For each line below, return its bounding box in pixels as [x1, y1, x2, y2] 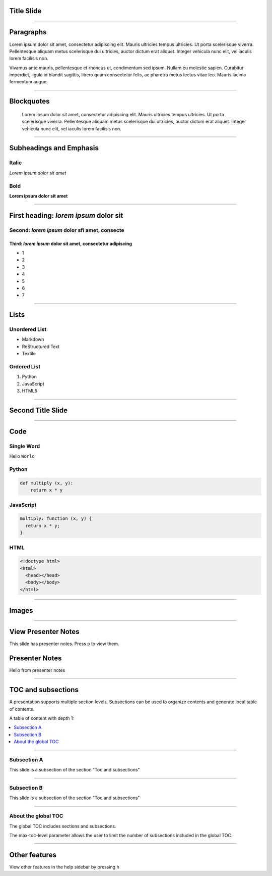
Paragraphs [9, 28, 47, 36]
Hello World [9, 453, 35, 459]
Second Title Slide [9, 406, 68, 414]
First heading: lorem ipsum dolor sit [9, 211, 123, 220]
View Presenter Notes [9, 627, 80, 636]
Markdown [22, 336, 44, 343]
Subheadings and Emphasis [9, 144, 99, 153]
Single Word [9, 443, 40, 450]
